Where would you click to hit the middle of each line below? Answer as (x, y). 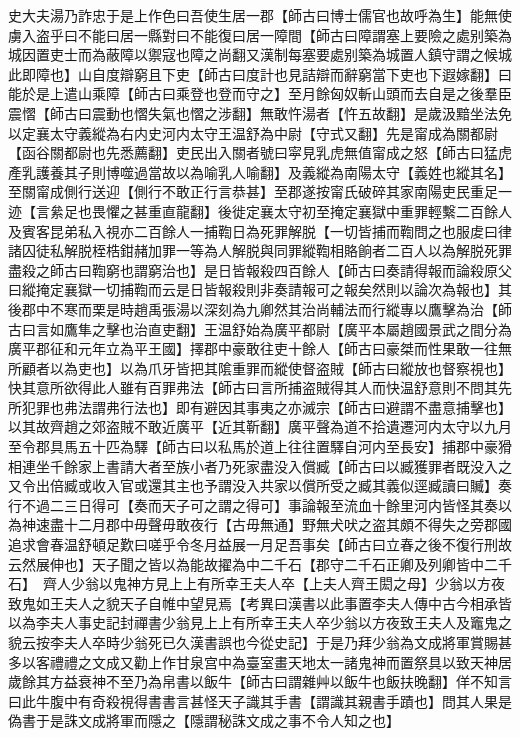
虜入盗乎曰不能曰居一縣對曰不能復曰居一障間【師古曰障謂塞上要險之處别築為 (260, 34)
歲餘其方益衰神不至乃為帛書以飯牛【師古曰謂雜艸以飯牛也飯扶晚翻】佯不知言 (260, 681)
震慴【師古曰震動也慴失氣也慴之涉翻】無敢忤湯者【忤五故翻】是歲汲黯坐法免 (260, 112)
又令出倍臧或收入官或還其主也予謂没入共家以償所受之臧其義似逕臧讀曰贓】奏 (260, 485)
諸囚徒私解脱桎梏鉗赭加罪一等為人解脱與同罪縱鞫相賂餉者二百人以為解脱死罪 (260, 250)
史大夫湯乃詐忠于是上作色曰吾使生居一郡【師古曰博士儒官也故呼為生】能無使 (260, 15)
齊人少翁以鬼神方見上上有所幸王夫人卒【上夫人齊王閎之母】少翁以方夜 (273, 583)
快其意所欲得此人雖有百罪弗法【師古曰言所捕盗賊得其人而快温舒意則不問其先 (260, 387)
